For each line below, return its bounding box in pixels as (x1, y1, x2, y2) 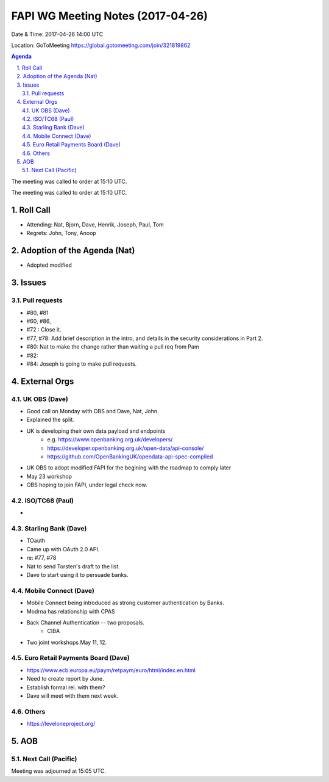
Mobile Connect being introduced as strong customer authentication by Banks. (26, 599, 225, 607)
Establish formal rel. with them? (26, 684, 106, 691)
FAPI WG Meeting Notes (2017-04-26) (11, 9, 208, 23)
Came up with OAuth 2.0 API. (26, 545, 100, 552)
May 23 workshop (26, 472, 73, 480)
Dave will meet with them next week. (26, 692, 119, 700)
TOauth (26, 537, 46, 545)
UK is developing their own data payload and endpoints (26, 427, 166, 435)
